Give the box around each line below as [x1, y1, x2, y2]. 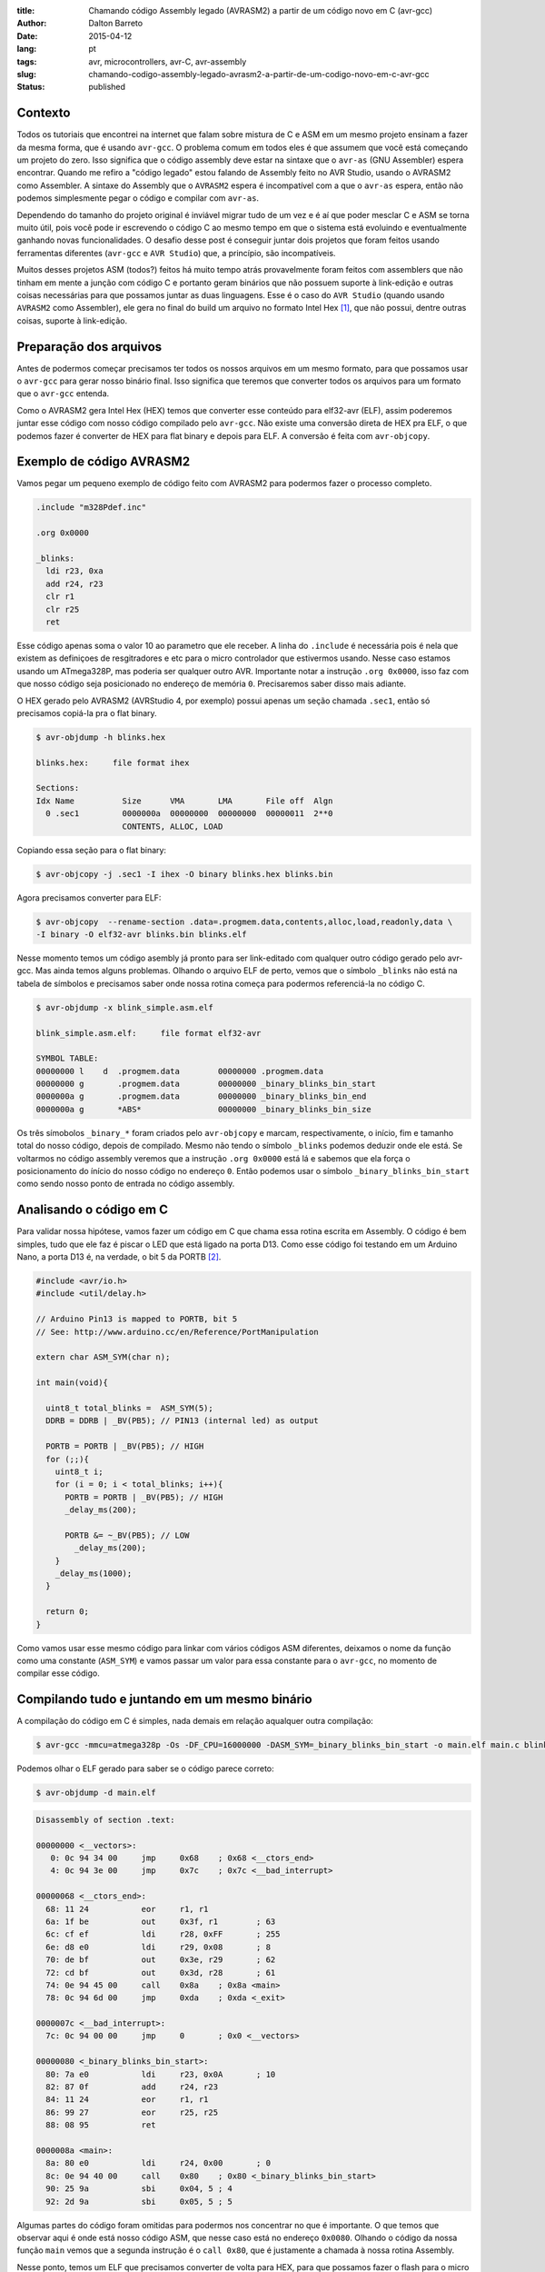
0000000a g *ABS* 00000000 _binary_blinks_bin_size [35, 1104, 372, 1114]
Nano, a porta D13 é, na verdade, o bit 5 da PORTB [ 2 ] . [16, 1251, 222, 1262]
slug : [16, 68, 36, 79]
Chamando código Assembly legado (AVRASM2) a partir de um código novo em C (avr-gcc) [88, 5, 433, 15]
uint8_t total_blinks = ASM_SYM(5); [45, 1402, 213, 1413]
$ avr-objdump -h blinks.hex [35, 732, 166, 742]
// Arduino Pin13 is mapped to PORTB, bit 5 [35, 1314, 238, 1324]
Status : [16, 82, 45, 93]
